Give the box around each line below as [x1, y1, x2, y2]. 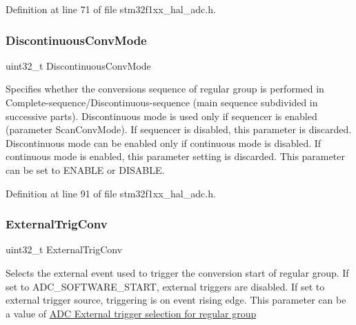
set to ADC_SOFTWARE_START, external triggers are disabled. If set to [6, 279, 325, 293]
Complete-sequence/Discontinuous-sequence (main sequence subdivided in [6, 95, 318, 109]
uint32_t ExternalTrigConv [6, 242, 123, 257]
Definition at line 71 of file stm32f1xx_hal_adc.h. [6, 2, 216, 16]
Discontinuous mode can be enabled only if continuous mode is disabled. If [6, 135, 322, 150]
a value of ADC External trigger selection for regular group [6, 306, 257, 320]
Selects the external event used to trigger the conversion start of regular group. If [6, 265, 349, 279]
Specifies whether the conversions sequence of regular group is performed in [6, 81, 324, 96]
